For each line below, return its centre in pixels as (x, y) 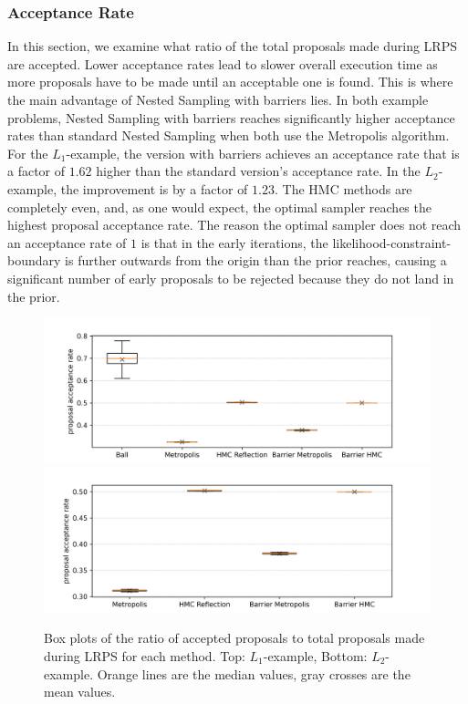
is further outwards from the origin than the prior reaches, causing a (256, 260)
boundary (34, 260)
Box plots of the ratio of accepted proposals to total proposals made (234, 638)
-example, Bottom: (315, 655)
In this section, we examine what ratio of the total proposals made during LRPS (232, 46)
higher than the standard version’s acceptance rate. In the (258, 171)
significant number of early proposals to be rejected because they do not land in (231, 278)
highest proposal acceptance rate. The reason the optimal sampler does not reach (234, 225)
